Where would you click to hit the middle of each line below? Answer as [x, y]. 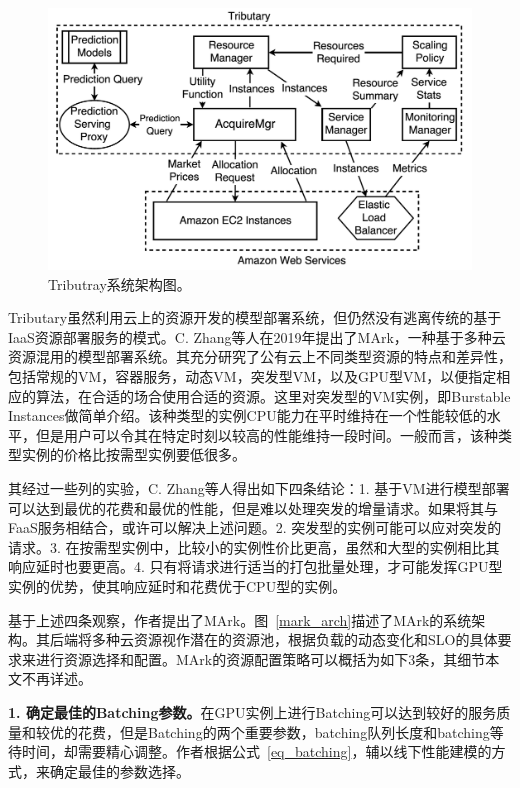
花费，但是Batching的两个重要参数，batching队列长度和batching [283, 731]
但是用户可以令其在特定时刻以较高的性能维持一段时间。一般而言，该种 [266, 434]
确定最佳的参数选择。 [119, 770]
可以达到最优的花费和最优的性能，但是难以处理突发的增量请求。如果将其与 [253, 507]
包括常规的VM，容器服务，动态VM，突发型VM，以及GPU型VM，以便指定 [252, 376]
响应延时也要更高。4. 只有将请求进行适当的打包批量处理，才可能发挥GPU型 [255, 566]
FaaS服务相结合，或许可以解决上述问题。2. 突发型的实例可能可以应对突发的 [255, 527]
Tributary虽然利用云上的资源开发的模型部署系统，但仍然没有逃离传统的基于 [255, 317]
